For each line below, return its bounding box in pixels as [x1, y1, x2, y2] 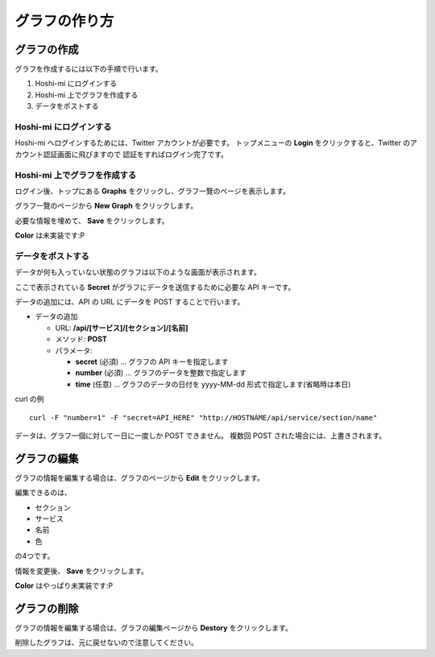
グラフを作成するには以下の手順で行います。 [14, 64, 163, 74]
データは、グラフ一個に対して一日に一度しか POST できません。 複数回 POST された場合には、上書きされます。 [14, 431, 387, 440]
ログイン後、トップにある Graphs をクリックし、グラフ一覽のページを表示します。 [14, 186, 290, 196]
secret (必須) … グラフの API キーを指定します [75, 357, 229, 366]
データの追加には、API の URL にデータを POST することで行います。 [14, 297, 245, 306]
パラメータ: [55, 345, 93, 355]
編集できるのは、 [14, 488, 72, 498]
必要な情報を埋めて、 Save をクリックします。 [14, 216, 169, 225]
